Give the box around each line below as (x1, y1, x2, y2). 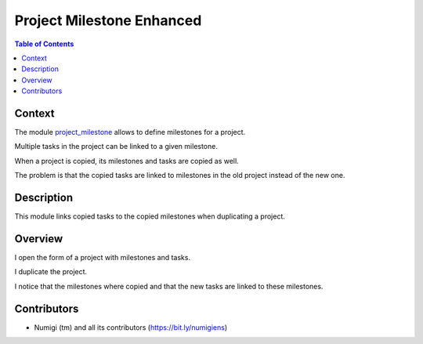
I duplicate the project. (14, 267, 88, 277)
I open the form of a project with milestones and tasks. (14, 253, 191, 262)
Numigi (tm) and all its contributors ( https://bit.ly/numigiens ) (34, 322, 228, 332)
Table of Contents (14, 39, 74, 49)
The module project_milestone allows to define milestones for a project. (14, 128, 246, 137)
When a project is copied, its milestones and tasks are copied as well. (14, 156, 239, 165)
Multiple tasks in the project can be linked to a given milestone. (14, 142, 219, 151)
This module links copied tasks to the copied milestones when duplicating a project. (14, 212, 286, 221)
